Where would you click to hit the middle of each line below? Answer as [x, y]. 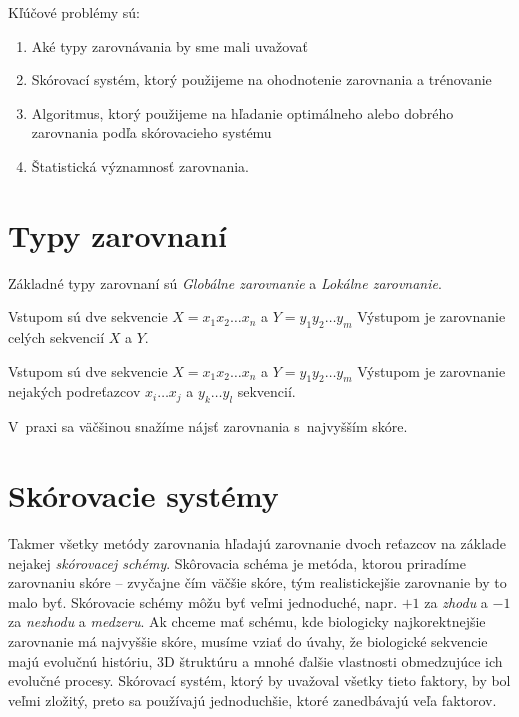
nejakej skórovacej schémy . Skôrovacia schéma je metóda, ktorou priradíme [237, 562]
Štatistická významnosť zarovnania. [140, 165]
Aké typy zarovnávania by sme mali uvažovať [169, 45]
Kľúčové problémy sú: [74, 12]
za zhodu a [456, 601]
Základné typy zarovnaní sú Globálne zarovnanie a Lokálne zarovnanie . [225, 282]
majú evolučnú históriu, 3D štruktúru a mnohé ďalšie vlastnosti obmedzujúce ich [255, 660]
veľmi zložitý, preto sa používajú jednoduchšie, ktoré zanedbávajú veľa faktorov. [252, 699]
